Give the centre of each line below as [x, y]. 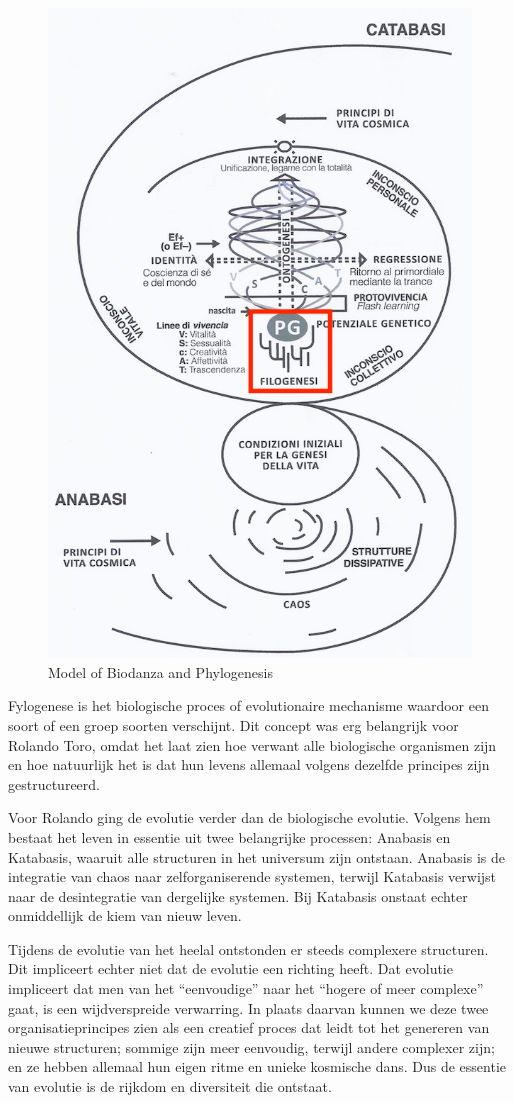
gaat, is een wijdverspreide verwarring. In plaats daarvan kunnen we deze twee [248, 1007]
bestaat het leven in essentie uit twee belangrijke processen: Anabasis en [229, 836]
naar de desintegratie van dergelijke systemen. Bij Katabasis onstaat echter [238, 895]
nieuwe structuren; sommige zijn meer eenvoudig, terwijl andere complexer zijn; [251, 1046]
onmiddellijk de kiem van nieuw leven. [125, 915]
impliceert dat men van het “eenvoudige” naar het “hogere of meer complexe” [246, 988]
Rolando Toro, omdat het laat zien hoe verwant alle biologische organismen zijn [252, 744]
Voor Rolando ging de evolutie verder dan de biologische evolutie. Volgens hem [249, 817]
